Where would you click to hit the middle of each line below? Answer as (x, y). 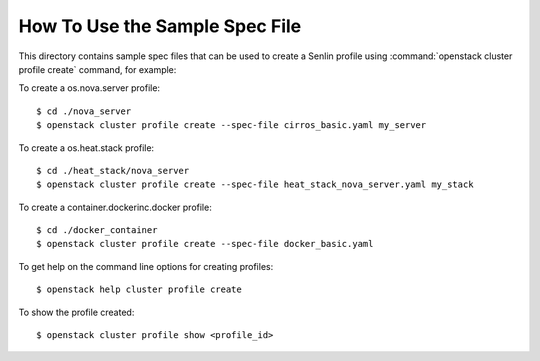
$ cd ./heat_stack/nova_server (113, 170)
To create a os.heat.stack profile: (86, 147)
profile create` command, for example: (97, 69)
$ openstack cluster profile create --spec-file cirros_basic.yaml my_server (231, 125)
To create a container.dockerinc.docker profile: (115, 207)
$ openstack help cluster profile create (139, 289)
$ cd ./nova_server (84, 111)
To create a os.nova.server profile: (89, 88)
